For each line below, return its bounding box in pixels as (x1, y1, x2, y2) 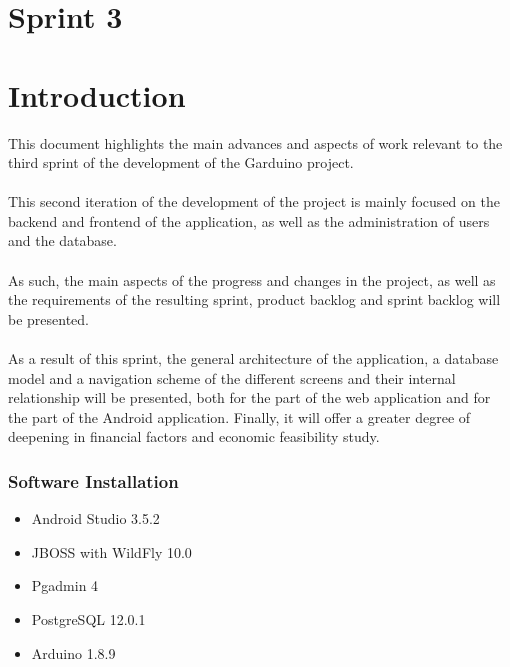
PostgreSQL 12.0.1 (31, 609, 146, 629)
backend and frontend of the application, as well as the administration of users (8, 210, 490, 231)
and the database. (8, 230, 117, 251)
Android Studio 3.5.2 (31, 508, 160, 529)
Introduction (8, 74, 186, 115)
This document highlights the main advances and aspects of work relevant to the (8, 132, 503, 153)
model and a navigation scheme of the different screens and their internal (8, 367, 456, 388)
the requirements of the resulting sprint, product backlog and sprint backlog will (8, 289, 501, 310)
